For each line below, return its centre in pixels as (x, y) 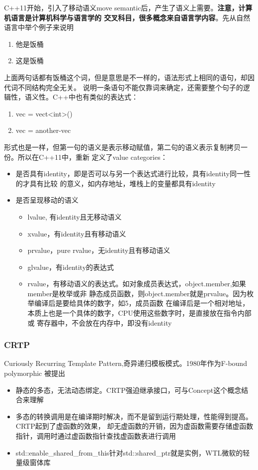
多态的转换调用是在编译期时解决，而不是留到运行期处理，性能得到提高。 (134, 416)
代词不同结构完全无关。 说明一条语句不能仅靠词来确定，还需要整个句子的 (124, 87)
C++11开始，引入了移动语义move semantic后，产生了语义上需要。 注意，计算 (128, 7)
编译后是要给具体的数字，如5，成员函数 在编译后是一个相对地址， (142, 303)
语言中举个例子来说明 (39, 27)
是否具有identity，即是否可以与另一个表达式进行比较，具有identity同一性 (133, 174)
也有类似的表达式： (107, 97)
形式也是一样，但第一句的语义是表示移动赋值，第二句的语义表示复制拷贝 (122, 147)
